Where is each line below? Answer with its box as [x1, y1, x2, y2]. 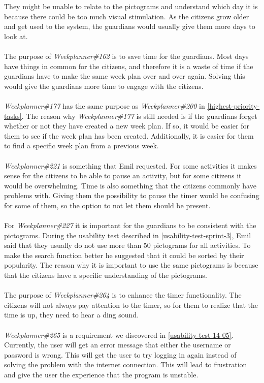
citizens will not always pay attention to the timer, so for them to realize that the [4, 299, 258, 310]
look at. [4, 30, 28, 41]
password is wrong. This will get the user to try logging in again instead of [4, 349, 237, 360]
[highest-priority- [207, 100, 260, 111]
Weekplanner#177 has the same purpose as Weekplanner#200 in [4, 100, 205, 111]
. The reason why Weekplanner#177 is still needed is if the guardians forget [21, 110, 257, 121]
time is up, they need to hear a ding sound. [4, 309, 139, 320]
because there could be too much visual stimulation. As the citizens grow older [4, 11, 249, 21]
